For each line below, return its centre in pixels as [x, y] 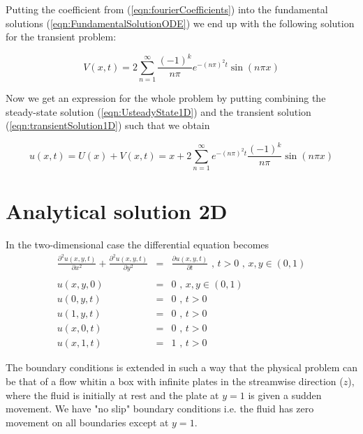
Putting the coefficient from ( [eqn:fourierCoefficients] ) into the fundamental [167, 9]
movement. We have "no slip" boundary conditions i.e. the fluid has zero [160, 409]
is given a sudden [285, 395]
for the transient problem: [61, 37]
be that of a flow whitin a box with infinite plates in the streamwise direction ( [175, 381]
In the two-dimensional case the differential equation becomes [138, 245]
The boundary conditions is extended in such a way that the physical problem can [182, 367]
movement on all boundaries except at [87, 422]
